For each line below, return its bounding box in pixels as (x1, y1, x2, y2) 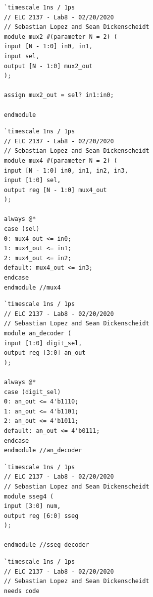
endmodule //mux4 (4, 284, 61, 291)
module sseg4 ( (4, 493, 54, 500)
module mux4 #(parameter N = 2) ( (4, 157, 118, 164)
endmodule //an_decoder (4, 447, 82, 454)
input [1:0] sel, (4, 177, 61, 184)
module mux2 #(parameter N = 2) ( (4, 33, 118, 40)
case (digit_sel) (4, 388, 61, 396)
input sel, (4, 52, 40, 60)
